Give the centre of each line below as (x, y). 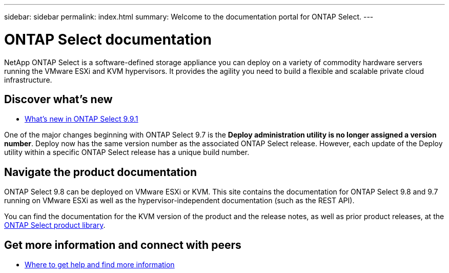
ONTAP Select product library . (55, 225)
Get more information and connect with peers (123, 245)
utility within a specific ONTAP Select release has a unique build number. (127, 152)
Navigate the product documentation (100, 172)
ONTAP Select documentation (108, 39)
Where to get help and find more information (100, 265)
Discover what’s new (58, 99)
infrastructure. (28, 80)
